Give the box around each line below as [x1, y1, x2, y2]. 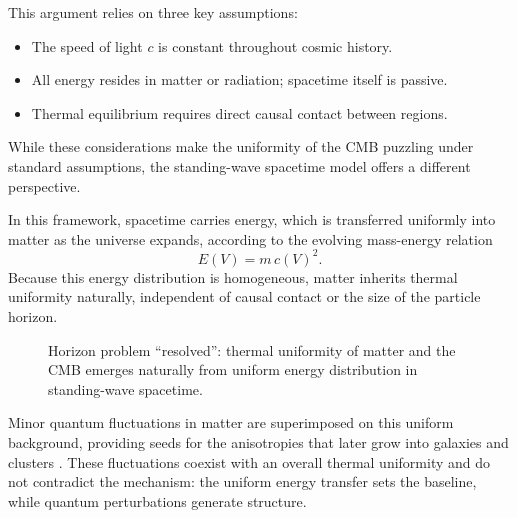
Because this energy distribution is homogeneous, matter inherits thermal [8, 266, 458, 287]
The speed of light [31, 35, 143, 56]
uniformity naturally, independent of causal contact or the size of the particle [8, 286, 481, 307]
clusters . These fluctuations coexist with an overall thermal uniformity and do [8, 451, 491, 472]
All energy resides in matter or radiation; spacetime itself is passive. [31, 69, 448, 90]
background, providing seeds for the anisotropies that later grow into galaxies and [8, 432, 509, 452]
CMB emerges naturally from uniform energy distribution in [48, 359, 418, 380]
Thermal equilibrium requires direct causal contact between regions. [31, 102, 448, 123]
